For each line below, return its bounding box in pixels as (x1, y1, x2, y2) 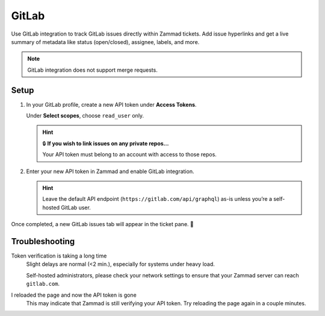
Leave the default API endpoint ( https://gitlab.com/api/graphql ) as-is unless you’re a (42, 195, 272, 203)
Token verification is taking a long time (11, 252, 107, 259)
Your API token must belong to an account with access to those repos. (42, 151, 217, 158)
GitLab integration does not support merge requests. (27, 66, 158, 74)
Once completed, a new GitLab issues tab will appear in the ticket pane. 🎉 (11, 221, 194, 228)
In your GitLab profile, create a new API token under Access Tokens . (26, 101, 197, 108)
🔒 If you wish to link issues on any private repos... (42, 139, 169, 147)
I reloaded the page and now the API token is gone (11, 291, 137, 299)
